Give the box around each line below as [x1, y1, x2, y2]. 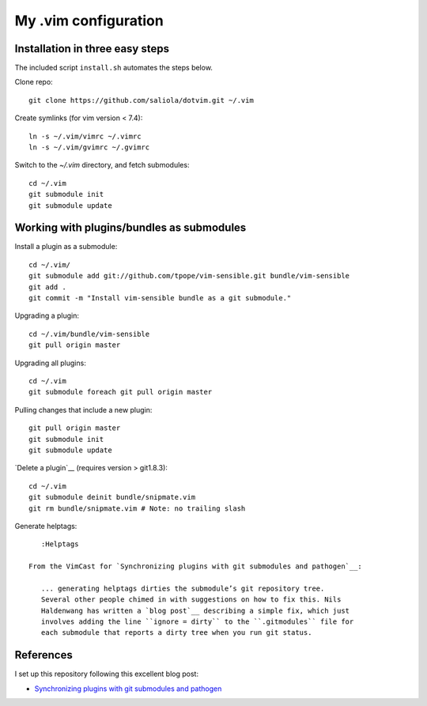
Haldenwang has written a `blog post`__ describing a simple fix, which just [40, 606, 350, 615]
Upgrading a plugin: [14, 311, 79, 320]
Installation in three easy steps [14, 42, 170, 55]
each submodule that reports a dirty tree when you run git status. [40, 629, 312, 637]
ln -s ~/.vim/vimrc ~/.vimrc [28, 131, 142, 141]
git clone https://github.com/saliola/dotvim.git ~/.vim [28, 96, 255, 104]
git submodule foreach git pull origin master [28, 387, 213, 397]
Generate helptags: [14, 521, 77, 530]
